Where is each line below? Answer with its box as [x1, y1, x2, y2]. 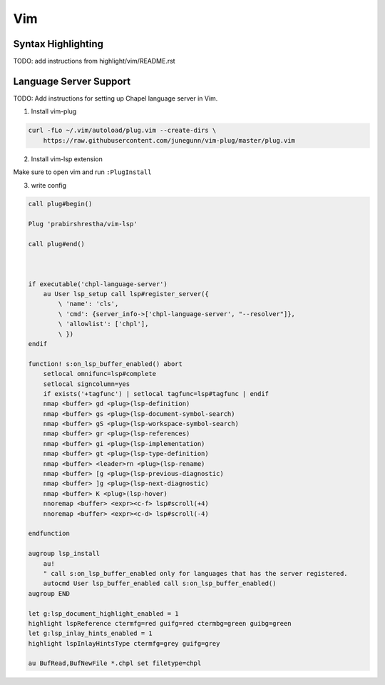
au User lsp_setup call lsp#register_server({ [43, 290, 210, 298]
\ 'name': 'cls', [58, 300, 119, 308]
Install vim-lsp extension [31, 154, 103, 163]
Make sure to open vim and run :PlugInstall [13, 168, 152, 176]
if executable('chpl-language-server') [28, 280, 168, 288]
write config [31, 181, 67, 189]
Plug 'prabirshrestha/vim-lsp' [28, 220, 138, 228]
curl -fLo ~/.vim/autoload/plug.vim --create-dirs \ [28, 126, 217, 135]
